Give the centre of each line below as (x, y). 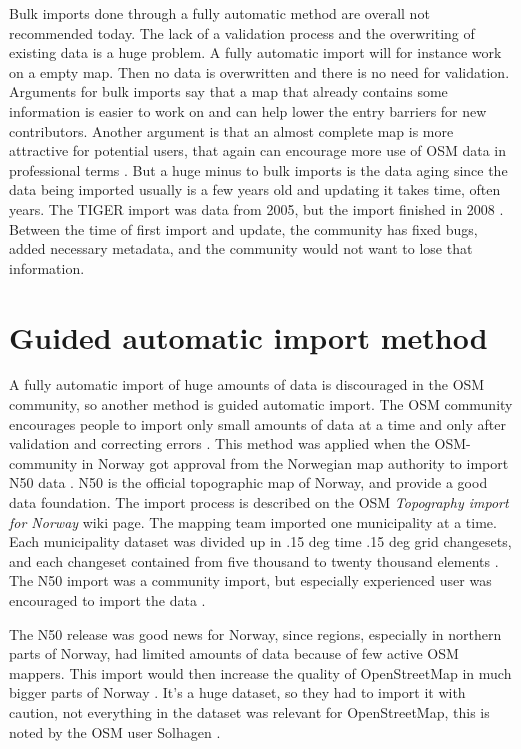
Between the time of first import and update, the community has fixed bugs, (243, 228)
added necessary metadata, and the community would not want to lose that (241, 248)
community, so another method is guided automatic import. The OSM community (261, 404)
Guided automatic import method (248, 336)
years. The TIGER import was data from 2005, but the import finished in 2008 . (256, 208)
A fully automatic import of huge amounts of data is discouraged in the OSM (247, 384)
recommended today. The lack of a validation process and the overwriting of (242, 32)
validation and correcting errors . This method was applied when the (219, 443)
